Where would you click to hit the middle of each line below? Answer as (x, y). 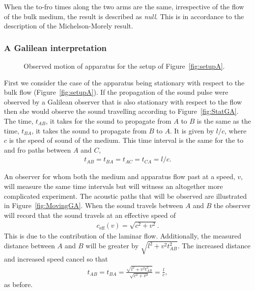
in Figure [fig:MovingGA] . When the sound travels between (94, 205)
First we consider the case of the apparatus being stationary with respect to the (124, 82)
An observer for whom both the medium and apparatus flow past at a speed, (120, 176)
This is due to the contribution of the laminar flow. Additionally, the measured (123, 236)
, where (236, 130)
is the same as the (224, 120)
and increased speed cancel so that (56, 259)
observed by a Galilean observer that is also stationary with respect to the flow (123, 101)
